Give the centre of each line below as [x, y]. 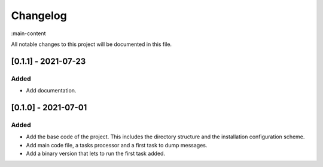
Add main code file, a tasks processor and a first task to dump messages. [117, 145]
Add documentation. [51, 91]
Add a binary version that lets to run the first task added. [96, 154]
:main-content [28, 33]
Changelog [39, 16]
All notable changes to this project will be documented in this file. [92, 44]
